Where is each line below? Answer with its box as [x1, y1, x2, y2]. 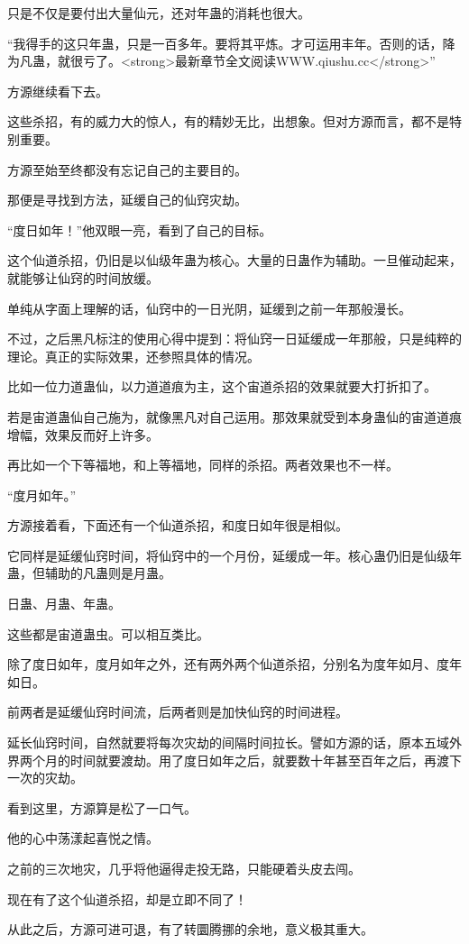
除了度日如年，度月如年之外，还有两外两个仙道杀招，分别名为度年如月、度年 [7, 655, 462, 674]
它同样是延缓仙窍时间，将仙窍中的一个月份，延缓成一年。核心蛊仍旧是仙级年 [7, 545, 462, 564]
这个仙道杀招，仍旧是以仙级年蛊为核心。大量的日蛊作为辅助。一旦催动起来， [7, 251, 462, 270]
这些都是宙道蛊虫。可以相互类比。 [7, 624, 209, 643]
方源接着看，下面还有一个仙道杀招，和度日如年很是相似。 [7, 516, 348, 535]
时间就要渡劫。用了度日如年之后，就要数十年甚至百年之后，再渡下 [69, 750, 462, 769]
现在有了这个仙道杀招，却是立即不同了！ [7, 889, 247, 908]
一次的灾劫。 [7, 768, 83, 787]
